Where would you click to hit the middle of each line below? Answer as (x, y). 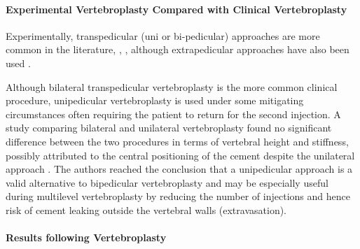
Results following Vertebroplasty (86, 237)
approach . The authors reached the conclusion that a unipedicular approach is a (179, 169)
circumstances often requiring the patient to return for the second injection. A (173, 114)
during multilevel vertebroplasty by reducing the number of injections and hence (178, 196)
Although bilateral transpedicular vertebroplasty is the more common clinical (172, 86)
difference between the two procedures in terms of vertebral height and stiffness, (177, 141)
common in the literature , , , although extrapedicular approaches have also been (178, 49)
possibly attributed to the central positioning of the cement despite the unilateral (180, 155)
